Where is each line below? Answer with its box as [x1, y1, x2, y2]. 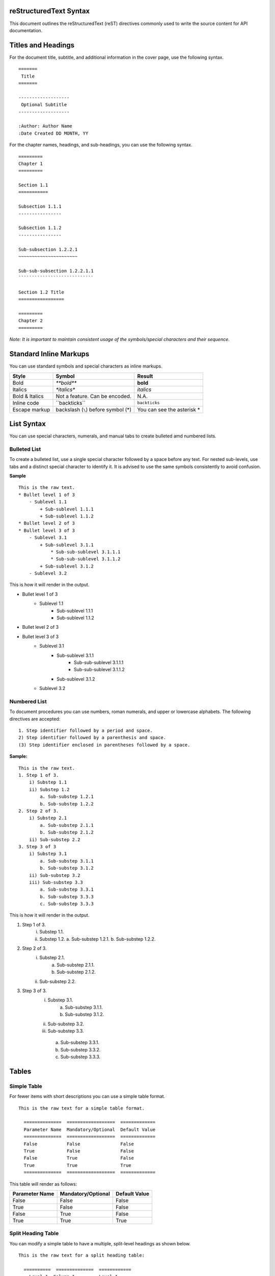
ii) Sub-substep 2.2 [29, 837, 80, 842]
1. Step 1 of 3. [18, 772, 59, 778]
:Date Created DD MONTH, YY [18, 130, 89, 136]
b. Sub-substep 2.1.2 [40, 829, 94, 836]
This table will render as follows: [9, 1181, 77, 1187]
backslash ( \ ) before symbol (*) [56, 406, 132, 413]
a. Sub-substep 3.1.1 [40, 858, 94, 864]
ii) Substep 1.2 [29, 787, 70, 792]
